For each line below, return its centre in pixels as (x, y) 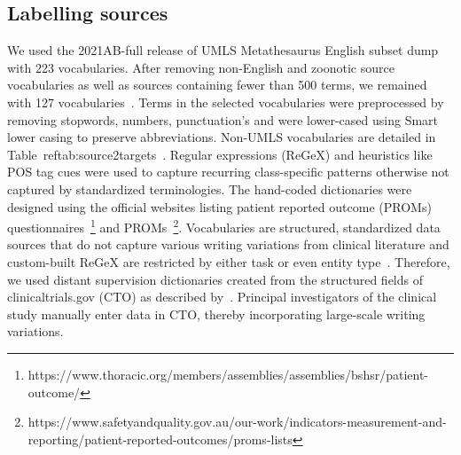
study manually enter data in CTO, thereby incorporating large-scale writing (216, 314)
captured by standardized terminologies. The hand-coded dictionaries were (210, 188)
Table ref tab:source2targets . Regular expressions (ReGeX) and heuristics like (220, 154)
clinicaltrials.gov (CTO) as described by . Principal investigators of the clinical (222, 297)
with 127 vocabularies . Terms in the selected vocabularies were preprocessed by (226, 102)
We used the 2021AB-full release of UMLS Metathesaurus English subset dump (223, 50)
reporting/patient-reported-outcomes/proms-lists (160, 439)
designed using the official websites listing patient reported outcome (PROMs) (219, 206)
